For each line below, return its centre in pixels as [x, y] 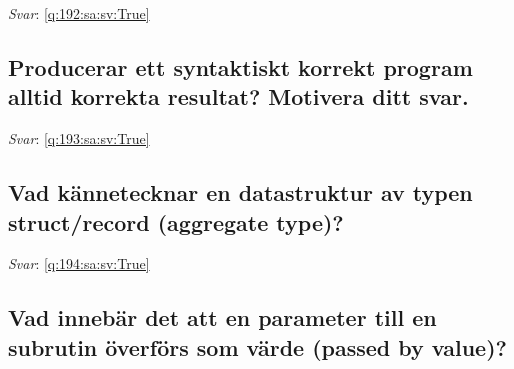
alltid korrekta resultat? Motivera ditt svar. [238, 96]
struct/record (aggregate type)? [176, 221]
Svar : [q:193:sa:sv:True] [79, 138]
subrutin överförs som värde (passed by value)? [257, 346]
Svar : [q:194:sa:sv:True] [79, 263]
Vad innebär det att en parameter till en [222, 317]
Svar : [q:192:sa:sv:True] [79, 13]
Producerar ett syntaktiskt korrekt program [240, 66]
